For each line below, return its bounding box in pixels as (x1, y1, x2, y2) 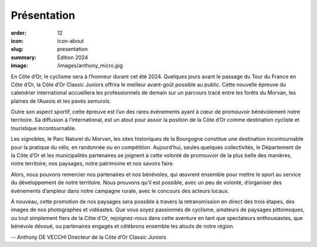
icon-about (57, 37, 85, 44)
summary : (11, 53, 37, 61)
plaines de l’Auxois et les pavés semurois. (11, 97, 112, 104)
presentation (57, 46, 88, 53)
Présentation (11, 9, 76, 22)
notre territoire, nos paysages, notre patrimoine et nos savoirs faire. (11, 160, 174, 167)
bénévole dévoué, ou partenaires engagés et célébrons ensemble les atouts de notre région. (11, 223, 235, 230)
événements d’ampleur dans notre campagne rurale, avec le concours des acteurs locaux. (11, 187, 230, 194)
